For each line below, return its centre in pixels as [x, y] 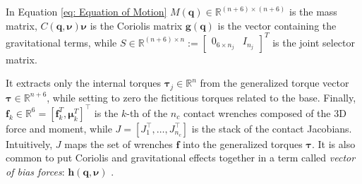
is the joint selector [314, 42]
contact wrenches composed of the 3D [265, 112]
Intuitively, [29, 143]
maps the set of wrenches [119, 143]
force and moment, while [59, 128]
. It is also [333, 143]
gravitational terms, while [61, 42]
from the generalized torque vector [274, 83]
